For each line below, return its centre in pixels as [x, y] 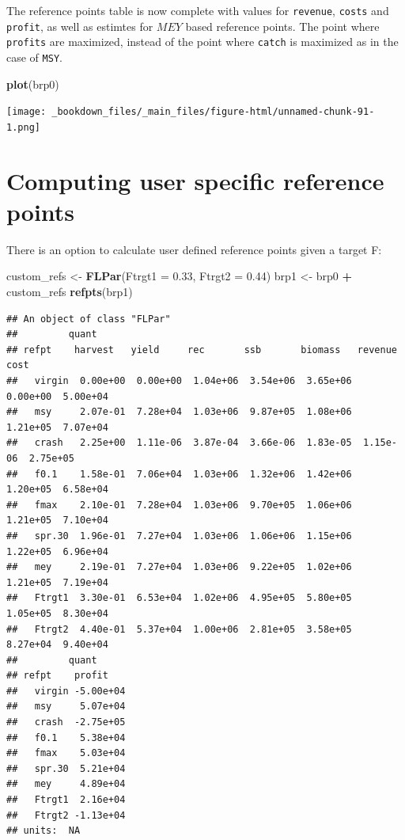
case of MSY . [34, 57]
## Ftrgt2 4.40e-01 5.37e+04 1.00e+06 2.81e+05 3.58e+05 [179, 629]
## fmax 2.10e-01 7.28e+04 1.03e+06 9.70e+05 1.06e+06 [179, 505]
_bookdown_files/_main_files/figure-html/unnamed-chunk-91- [213, 112]
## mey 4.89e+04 [66, 784]
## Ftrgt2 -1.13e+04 [66, 815]
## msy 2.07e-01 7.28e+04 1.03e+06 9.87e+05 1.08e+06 [179, 412]
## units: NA [44, 831]
